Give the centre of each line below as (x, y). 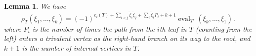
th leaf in (173, 28)
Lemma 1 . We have (35, 6)
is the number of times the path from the (93, 28)
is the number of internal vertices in (76, 47)
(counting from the (224, 28)
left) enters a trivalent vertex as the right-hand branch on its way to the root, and (127, 38)
